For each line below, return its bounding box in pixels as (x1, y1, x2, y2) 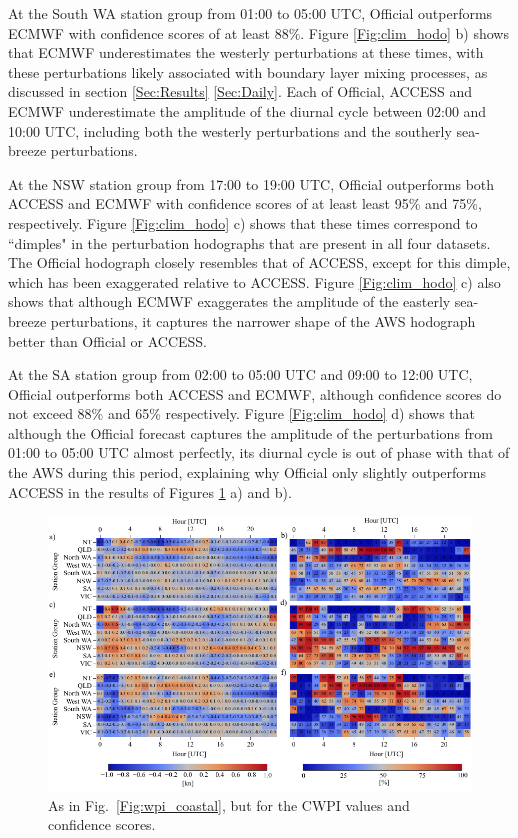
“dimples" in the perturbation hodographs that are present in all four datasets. (8, 232, 491, 253)
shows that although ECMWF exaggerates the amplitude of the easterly (8, 291, 451, 312)
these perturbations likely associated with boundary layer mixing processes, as (8, 61, 488, 82)
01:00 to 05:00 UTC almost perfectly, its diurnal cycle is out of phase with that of (8, 442, 510, 463)
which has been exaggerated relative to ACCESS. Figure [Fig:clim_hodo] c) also (8, 271, 501, 292)
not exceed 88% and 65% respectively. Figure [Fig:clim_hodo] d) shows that (8, 403, 475, 424)
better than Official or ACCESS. (8, 330, 208, 351)
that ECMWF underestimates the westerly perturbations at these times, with (8, 42, 484, 63)
